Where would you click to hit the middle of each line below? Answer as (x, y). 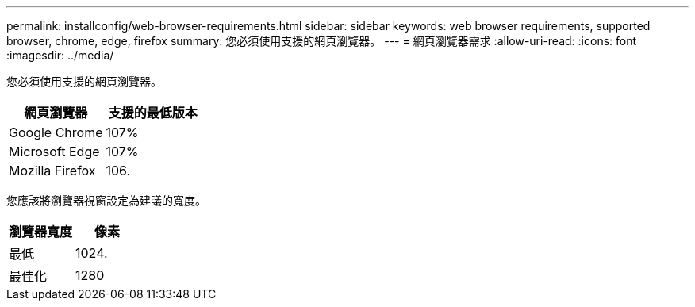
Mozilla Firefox (52, 171)
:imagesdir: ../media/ (60, 55)
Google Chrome (56, 132)
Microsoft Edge (54, 152)
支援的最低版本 (153, 113)
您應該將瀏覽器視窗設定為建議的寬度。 (106, 200)
